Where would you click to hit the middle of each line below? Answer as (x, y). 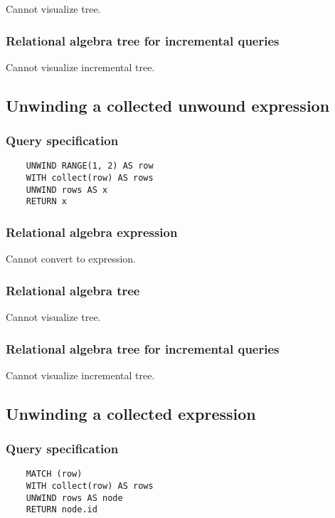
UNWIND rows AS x (67, 190)
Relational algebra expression (92, 232)
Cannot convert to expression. (71, 259)
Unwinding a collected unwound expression (168, 105)
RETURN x (46, 202)
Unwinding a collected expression (131, 413)
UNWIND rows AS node (74, 498)
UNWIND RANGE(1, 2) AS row (90, 166)
